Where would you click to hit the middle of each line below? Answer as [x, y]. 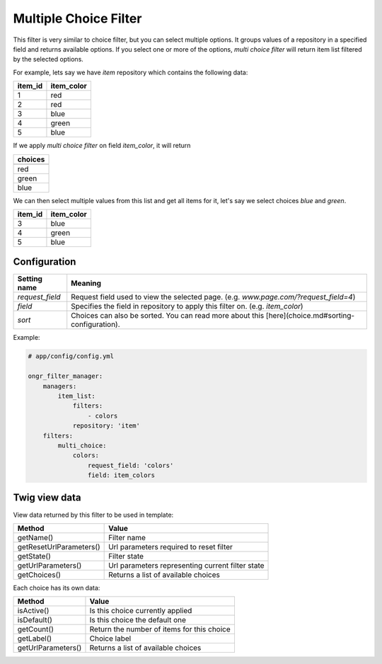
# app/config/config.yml [71, 356]
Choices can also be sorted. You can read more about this [168, 316]
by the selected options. [48, 59]
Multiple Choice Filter [77, 18]
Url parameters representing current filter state [186, 565]
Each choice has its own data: [57, 588]
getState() [34, 556]
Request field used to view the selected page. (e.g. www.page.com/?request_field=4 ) [213, 297]
